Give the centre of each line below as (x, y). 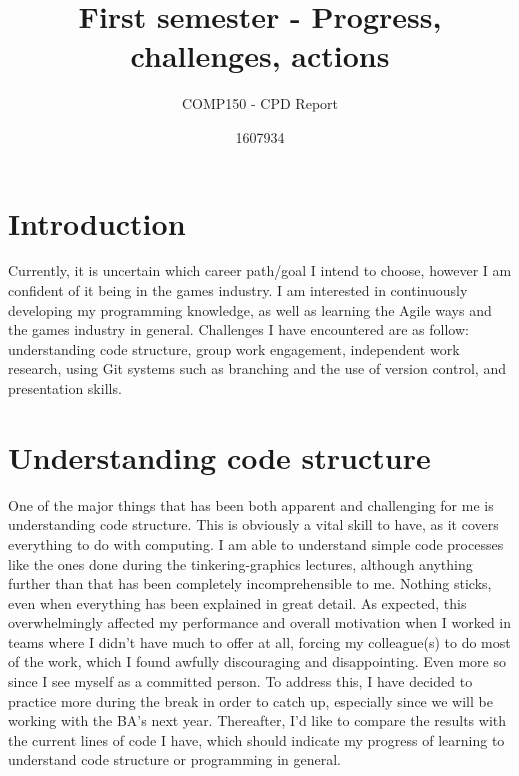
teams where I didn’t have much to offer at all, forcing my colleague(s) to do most (259, 641)
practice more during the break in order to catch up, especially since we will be (250, 700)
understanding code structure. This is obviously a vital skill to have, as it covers (253, 524)
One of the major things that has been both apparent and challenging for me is (251, 504)
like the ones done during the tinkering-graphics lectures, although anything (240, 563)
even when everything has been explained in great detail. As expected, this (237, 602)
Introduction (97, 222)
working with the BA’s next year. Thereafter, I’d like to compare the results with (257, 720)
